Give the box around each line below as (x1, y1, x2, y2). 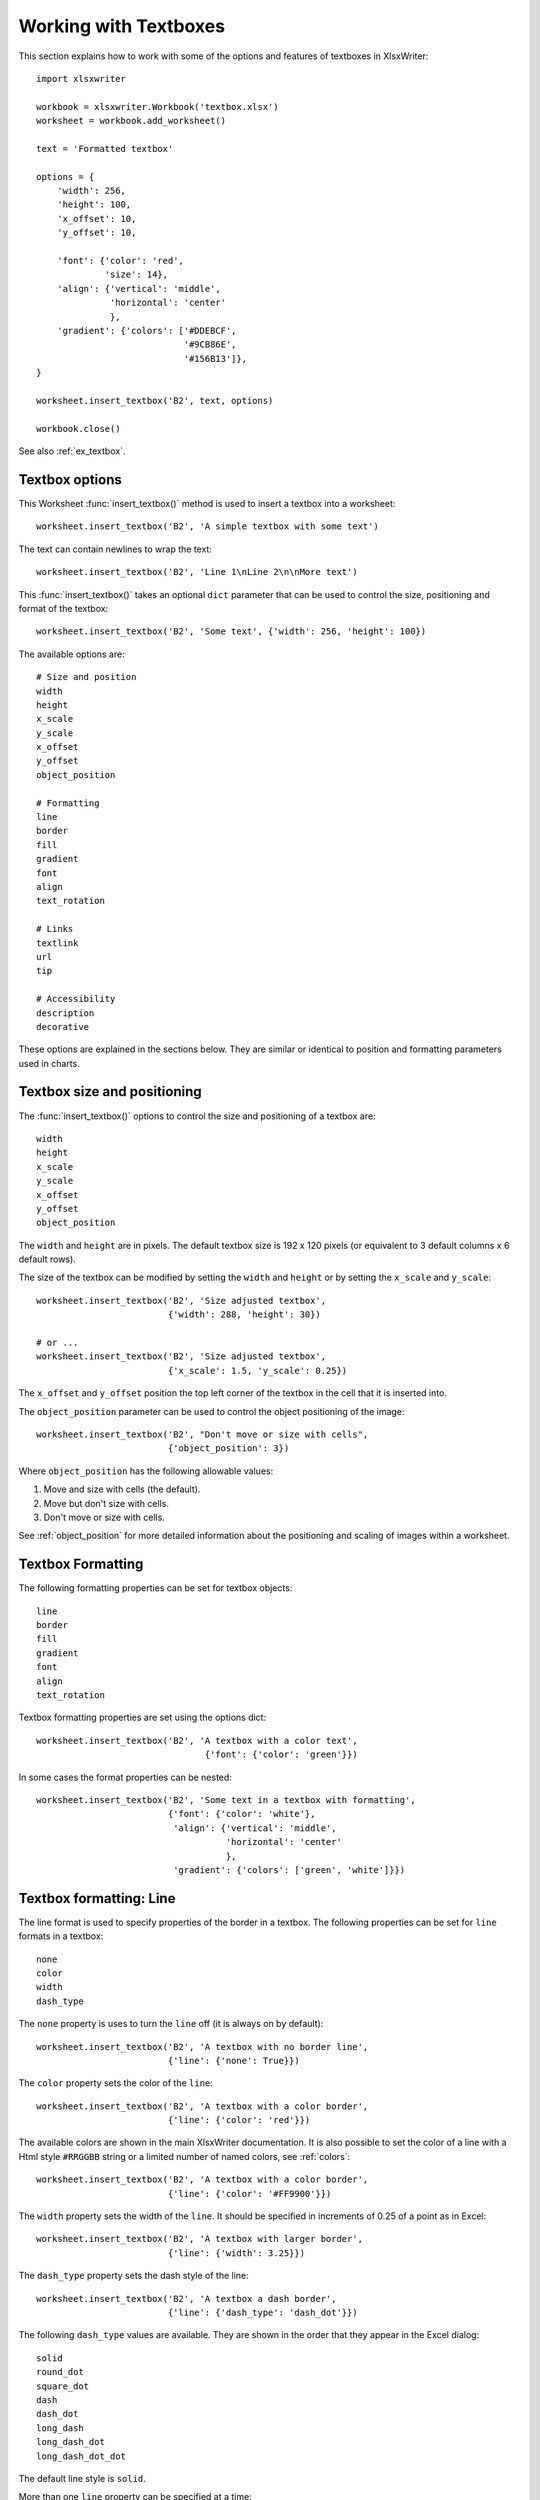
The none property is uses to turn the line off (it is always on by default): (18, 2018, 324, 2030)
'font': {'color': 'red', (56, 255, 185, 267)
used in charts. (18, 1057, 80, 1069)
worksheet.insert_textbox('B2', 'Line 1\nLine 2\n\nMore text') (36, 566, 359, 578)
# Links (36, 923, 74, 935)
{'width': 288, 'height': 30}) (167, 1309, 322, 1320)
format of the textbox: (18, 602, 109, 614)
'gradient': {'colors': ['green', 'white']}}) (173, 1864, 406, 1875)
